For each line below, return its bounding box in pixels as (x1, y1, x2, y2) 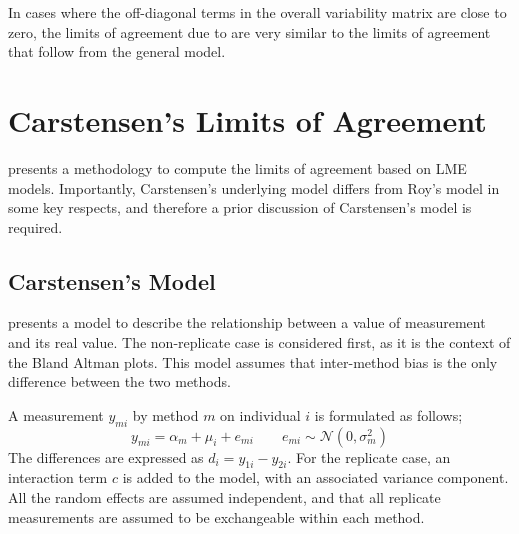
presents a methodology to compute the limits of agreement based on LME (8, 157, 467, 178)
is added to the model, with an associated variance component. (122, 467, 509, 488)
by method (132, 404, 199, 425)
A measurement (8, 404, 104, 425)
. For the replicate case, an (287, 446, 451, 467)
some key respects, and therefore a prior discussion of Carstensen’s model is (8, 197, 472, 218)
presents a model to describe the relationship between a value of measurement (8, 312, 486, 333)
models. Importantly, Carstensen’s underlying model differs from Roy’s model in (8, 177, 500, 198)
